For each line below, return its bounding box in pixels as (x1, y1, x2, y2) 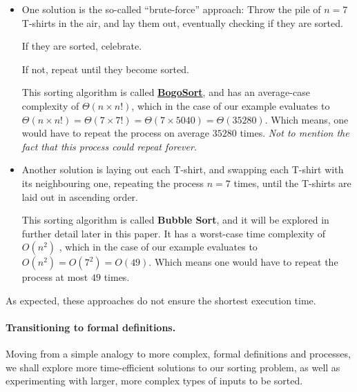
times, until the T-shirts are (233, 175, 351, 190)
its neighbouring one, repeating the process (21, 175, 204, 190)
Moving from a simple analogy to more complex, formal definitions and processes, (6, 346, 351, 361)
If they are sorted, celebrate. (21, 39, 142, 53)
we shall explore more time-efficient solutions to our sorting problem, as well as (6, 360, 340, 374)
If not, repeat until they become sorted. (21, 61, 189, 76)
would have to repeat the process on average (21, 126, 210, 140)
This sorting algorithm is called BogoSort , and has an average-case (21, 85, 310, 99)
